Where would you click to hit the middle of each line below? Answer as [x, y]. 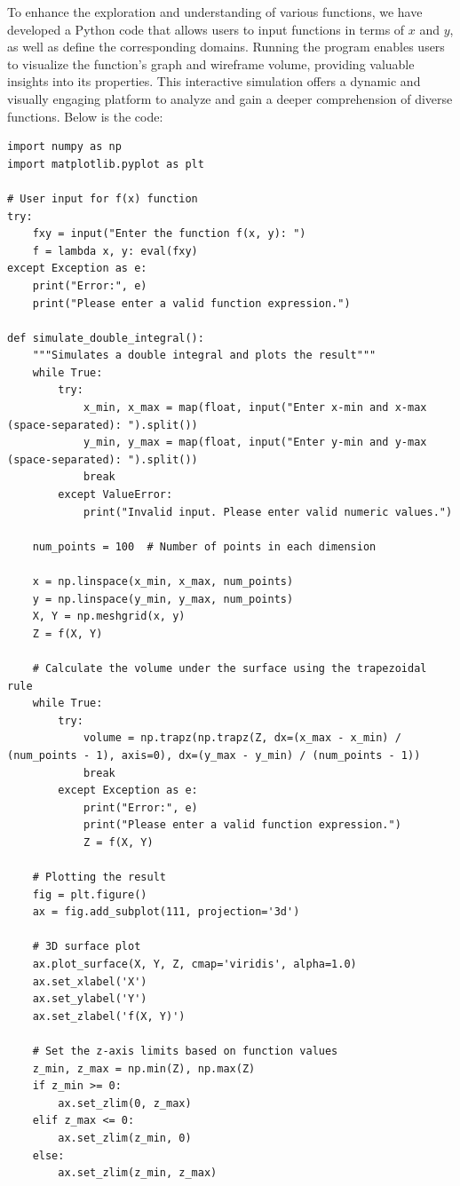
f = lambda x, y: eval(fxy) [115, 251]
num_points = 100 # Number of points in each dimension [204, 546]
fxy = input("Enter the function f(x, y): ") [169, 234]
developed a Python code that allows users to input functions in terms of [206, 29]
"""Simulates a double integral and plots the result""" [204, 356]
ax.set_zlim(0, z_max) [125, 1103]
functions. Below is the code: [85, 116]
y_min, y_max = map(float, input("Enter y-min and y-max [255, 443]
